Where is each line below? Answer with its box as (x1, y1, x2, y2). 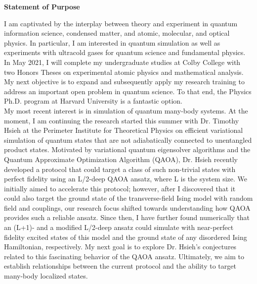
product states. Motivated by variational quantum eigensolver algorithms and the (4, 144, 251, 155)
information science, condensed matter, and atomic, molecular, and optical (4, 28, 230, 38)
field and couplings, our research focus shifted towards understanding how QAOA (4, 202, 251, 213)
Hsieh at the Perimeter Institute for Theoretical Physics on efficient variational (4, 125, 243, 135)
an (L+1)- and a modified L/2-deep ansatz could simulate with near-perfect (4, 222, 234, 232)
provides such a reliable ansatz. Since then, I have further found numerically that (4, 212, 250, 223)
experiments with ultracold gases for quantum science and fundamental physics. (4, 47, 246, 57)
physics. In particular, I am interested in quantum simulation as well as (4, 37, 220, 48)
